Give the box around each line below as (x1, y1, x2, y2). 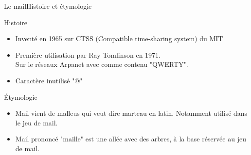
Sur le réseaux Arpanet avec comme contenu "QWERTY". (15, 59, 188, 69)
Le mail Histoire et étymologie (4, 1, 92, 11)
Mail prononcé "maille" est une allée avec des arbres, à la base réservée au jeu (15, 134, 246, 144)
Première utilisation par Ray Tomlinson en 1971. (15, 49, 161, 60)
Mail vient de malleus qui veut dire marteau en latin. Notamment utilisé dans (15, 108, 248, 118)
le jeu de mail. (15, 117, 58, 127)
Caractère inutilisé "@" (15, 75, 83, 85)
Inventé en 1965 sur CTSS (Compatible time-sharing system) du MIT (15, 33, 223, 44)
